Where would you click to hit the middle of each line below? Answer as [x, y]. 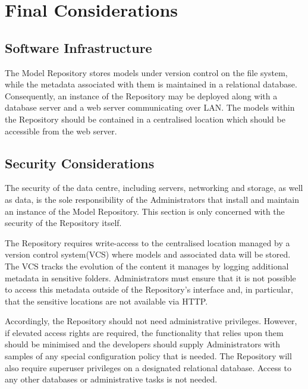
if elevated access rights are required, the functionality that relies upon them [144, 332]
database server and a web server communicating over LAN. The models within [150, 107]
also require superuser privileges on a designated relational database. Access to [148, 367]
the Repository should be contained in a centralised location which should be [145, 119]
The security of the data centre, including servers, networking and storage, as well [154, 188]
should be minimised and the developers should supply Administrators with [143, 344]
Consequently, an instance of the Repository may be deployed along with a [141, 95]
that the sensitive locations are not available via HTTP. [106, 301]
